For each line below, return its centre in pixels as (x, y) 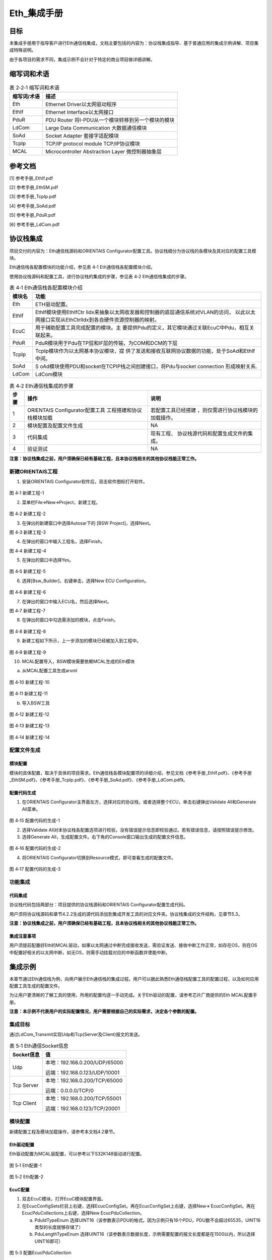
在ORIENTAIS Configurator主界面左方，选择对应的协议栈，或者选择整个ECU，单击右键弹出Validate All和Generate (139, 802)
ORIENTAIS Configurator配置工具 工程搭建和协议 (84, 410)
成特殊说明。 (23, 50)
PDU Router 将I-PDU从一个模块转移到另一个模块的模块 (110, 120)
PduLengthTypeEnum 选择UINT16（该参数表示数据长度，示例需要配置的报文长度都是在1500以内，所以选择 (145, 1234)
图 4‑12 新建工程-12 (29, 714)
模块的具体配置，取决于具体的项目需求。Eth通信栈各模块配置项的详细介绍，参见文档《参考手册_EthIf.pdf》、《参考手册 (130, 773)
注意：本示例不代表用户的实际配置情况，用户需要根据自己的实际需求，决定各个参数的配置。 (104, 1012)
